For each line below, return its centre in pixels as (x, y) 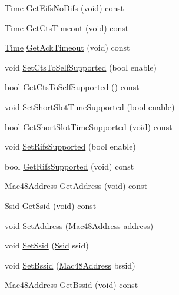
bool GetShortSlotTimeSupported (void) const (89, 126)
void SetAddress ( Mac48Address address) (79, 225)
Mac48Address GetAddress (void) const (76, 186)
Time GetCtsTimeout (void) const (67, 27)
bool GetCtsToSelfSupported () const (72, 87)
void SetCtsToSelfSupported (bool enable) (81, 67)
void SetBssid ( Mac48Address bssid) (70, 265)
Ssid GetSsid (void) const (51, 205)
